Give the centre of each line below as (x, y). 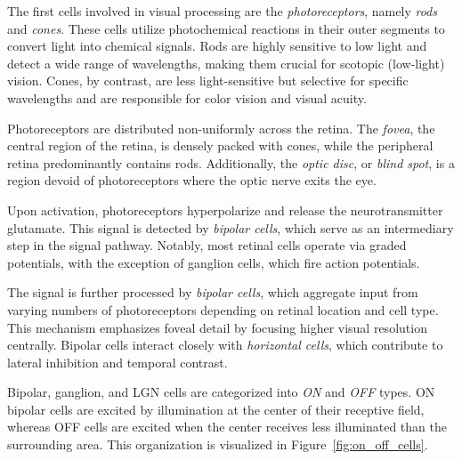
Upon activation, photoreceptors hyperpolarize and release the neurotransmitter (225, 210)
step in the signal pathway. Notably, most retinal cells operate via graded (207, 245)
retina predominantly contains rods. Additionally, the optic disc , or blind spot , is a (231, 162)
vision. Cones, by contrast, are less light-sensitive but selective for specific (208, 81)
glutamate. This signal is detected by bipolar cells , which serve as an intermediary (231, 227)
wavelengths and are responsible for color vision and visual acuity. (187, 97)
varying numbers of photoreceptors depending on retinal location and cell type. (223, 309)
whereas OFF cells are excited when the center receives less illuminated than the (227, 427)
